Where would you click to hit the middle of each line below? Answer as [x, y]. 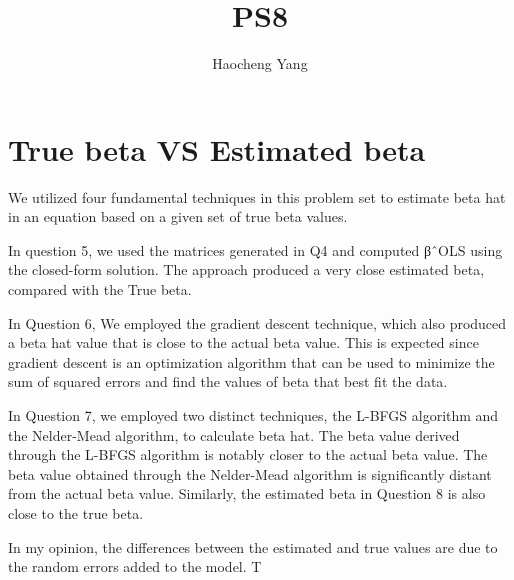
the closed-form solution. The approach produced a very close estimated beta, [246, 269]
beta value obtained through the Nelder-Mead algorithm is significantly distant [250, 473]
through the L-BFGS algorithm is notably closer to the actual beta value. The [248, 454]
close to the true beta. [76, 512]
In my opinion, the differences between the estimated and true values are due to [253, 546]
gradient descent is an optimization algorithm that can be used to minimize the [251, 361]
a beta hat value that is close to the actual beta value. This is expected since [243, 342]
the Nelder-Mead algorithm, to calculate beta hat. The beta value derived [234, 434]
